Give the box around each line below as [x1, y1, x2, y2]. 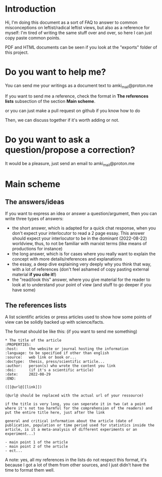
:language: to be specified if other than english [5, 351, 109, 356]
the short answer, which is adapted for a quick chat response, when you [12, 225, 156, 231]
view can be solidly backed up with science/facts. [5, 319, 104, 325]
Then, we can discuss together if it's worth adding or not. [5, 117, 119, 123]
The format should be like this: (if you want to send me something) [5, 329, 138, 334]
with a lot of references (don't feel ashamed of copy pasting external [12, 266, 149, 272]
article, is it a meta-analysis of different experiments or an [5, 427, 137, 432]
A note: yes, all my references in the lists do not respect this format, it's [5, 457, 147, 463]
